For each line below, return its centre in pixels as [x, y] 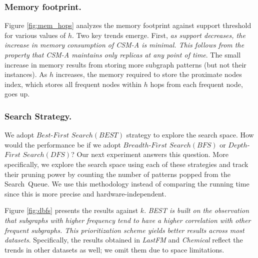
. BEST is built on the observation [197, 210]
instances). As [26, 74]
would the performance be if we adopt [63, 144]
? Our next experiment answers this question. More [150, 154]
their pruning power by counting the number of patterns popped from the [117, 174]
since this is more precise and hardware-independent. [85, 193]
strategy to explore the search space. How [190, 135]
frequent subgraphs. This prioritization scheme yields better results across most [124, 230]
